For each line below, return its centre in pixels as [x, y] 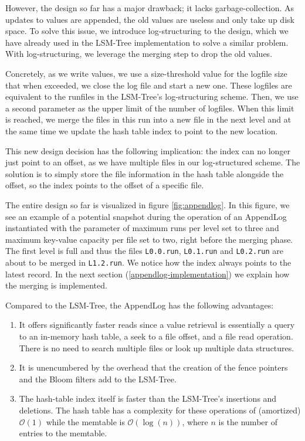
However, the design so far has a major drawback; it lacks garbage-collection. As [150, 8]
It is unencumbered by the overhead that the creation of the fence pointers [153, 367]
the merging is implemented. [56, 285]
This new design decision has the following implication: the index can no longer [148, 150]
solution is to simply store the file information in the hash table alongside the [145, 173]
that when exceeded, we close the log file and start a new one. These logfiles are [149, 85]
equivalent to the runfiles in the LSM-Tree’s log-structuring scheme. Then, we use [152, 96]
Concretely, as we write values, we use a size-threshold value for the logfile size [146, 73]
